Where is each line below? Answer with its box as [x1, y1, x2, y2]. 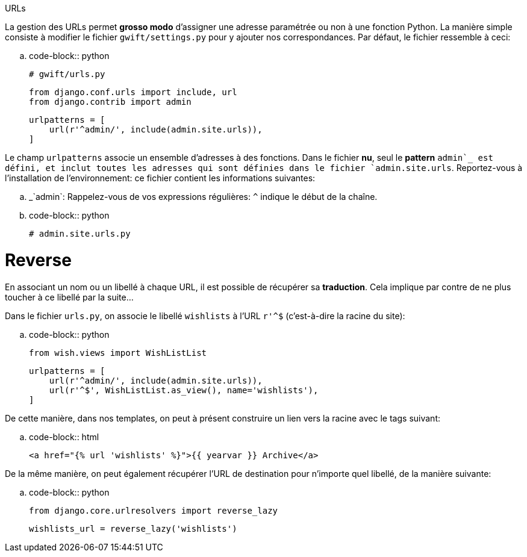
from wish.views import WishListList [29, 347, 207, 358]
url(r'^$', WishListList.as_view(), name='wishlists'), [49, 385, 319, 395]
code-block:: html [29, 431, 99, 442]
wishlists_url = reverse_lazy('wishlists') [29, 523, 237, 534]
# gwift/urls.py [29, 69, 105, 79]
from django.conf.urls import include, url [29, 87, 237, 97]
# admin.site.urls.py [29, 229, 131, 238]
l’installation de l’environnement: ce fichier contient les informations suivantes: [5, 173, 316, 183]
